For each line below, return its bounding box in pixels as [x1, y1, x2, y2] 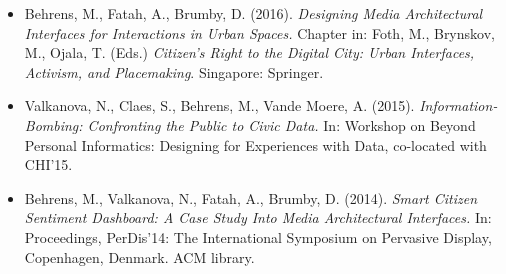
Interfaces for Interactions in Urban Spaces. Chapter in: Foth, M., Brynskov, [24, 22, 495, 43]
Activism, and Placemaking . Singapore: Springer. [24, 61, 324, 82]
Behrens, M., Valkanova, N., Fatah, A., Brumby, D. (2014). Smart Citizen [24, 187, 478, 208]
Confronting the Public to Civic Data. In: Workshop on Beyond [87, 114, 476, 135]
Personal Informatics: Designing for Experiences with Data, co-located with [24, 134, 487, 155]
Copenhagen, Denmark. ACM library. [24, 246, 255, 267]
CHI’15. [24, 154, 73, 175]
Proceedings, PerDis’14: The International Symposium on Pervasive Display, [24, 226, 492, 247]
